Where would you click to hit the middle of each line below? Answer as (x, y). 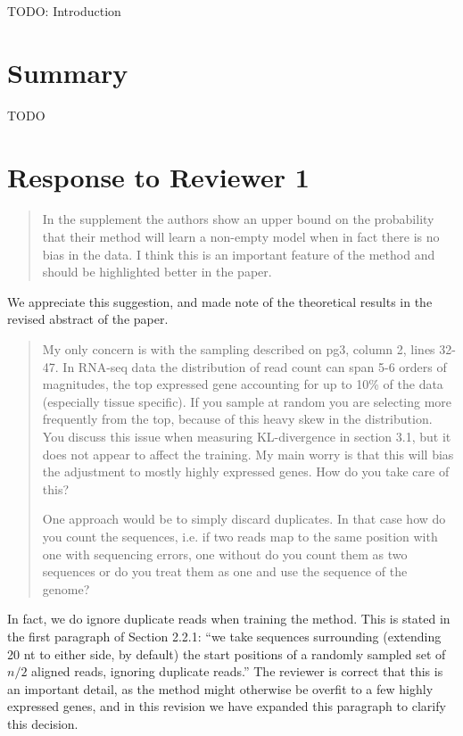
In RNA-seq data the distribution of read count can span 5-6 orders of (255, 366)
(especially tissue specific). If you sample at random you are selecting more (247, 401)
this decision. (43, 723)
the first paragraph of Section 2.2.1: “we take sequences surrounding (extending (224, 636)
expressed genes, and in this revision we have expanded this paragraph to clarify (227, 706)
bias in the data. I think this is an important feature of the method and (239, 254)
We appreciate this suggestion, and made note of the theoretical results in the (220, 301)
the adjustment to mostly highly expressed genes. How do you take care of (246, 471)
